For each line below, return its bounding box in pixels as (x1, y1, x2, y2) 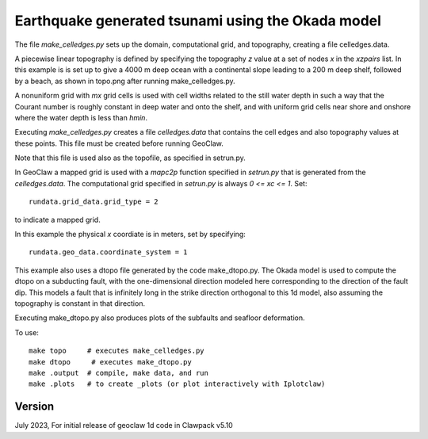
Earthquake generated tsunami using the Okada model (14, 12, 382, 29)
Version (14, 400, 55, 414)
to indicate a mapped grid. (14, 215, 101, 224)
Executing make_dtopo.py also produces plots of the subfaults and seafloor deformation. (14, 313, 305, 323)
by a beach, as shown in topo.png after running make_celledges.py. (14, 76, 235, 86)
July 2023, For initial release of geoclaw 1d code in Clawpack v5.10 (14, 421, 233, 430)
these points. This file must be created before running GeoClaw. (14, 139, 224, 148)
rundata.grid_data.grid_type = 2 (29, 197, 159, 206)
